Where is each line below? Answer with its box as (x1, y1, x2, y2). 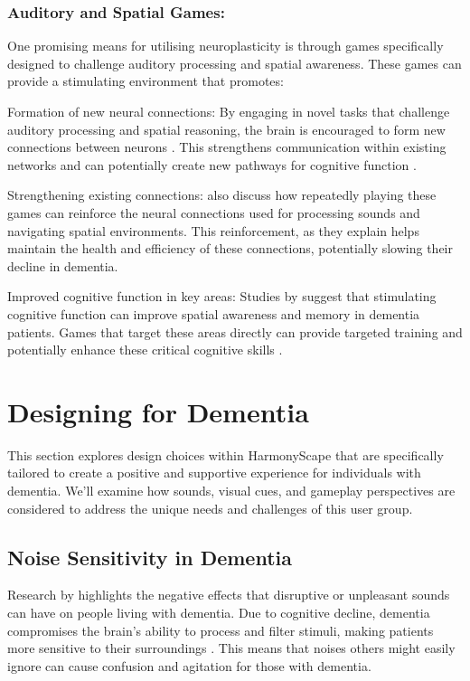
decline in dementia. (7, 256, 118, 275)
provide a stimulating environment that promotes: (7, 71, 284, 90)
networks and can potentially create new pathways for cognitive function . (7, 155, 417, 174)
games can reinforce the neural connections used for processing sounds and (7, 203, 420, 222)
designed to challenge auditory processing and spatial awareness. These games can (7, 53, 462, 72)
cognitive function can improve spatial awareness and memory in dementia (7, 304, 420, 323)
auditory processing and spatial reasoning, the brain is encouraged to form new (7, 119, 446, 138)
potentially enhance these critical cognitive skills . (7, 340, 283, 359)
